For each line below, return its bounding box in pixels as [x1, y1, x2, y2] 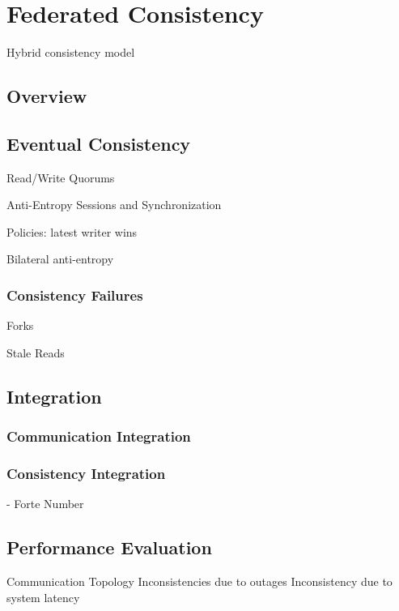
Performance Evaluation [6, 535, 212, 560]
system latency [6, 588, 80, 605]
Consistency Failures [6, 285, 143, 305]
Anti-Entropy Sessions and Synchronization [6, 196, 222, 213]
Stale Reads [6, 344, 65, 361]
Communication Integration [6, 426, 191, 446]
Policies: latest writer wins [6, 223, 138, 240]
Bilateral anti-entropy [6, 250, 114, 267]
